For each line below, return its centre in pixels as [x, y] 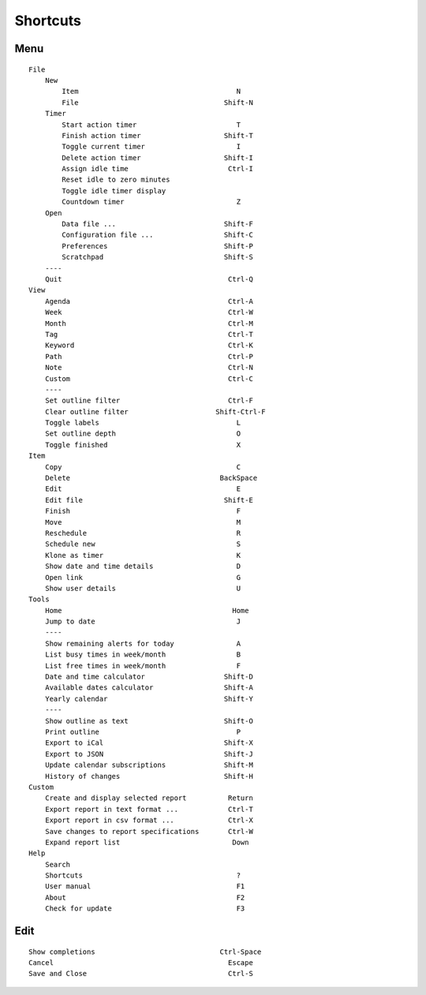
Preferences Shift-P [158, 246]
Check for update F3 [145, 909]
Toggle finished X [142, 445]
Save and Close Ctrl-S [141, 974]
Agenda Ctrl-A [149, 301]
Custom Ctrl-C [149, 378]
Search [58, 864]
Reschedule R [142, 533]
